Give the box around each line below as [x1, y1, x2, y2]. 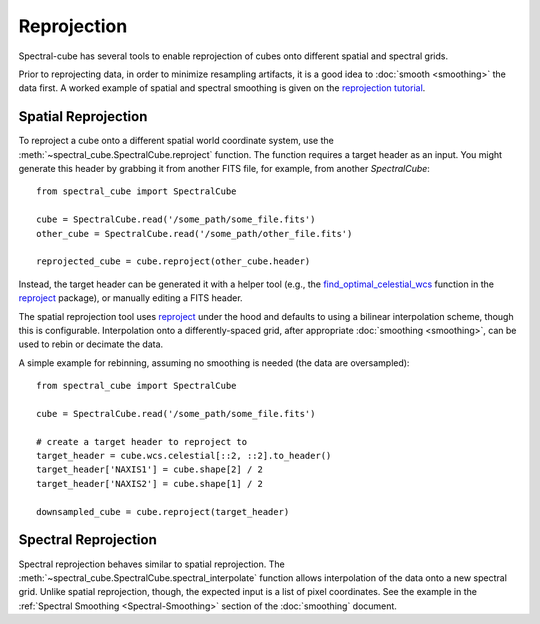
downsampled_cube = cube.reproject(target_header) [36, 506, 290, 517]
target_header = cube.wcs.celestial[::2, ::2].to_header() [36, 450, 332, 462]
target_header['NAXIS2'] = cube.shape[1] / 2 [36, 478, 264, 489]
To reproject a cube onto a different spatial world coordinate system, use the [18, 135, 334, 147]
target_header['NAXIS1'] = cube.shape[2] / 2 [36, 464, 264, 475]
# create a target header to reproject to [36, 436, 248, 447]
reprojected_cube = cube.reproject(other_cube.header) [36, 256, 311, 267]
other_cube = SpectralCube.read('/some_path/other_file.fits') [36, 228, 353, 239]
